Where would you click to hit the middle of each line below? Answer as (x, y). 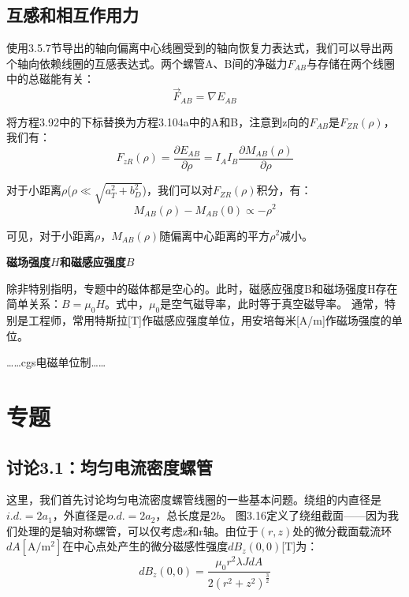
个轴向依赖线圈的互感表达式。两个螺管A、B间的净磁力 (147, 63)
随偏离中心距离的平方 (215, 235)
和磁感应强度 (93, 262)
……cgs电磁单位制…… (56, 362)
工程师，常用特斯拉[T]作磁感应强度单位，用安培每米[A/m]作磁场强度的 (210, 320)
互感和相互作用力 (73, 15)
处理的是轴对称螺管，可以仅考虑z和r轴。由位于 (138, 530)
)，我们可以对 (177, 190)
